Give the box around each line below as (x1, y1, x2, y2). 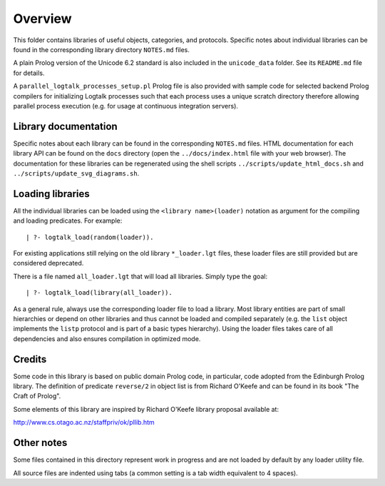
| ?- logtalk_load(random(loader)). (26, 233, 154, 241)
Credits (13, 353, 47, 365)
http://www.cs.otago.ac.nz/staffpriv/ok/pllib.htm (13, 418, 155, 427)
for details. (13, 69, 45, 77)
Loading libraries (13, 188, 91, 200)
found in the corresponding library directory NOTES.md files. (13, 45, 190, 54)
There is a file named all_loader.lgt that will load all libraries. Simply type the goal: (13, 272, 267, 280)
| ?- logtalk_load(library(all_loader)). (26, 289, 173, 297)
